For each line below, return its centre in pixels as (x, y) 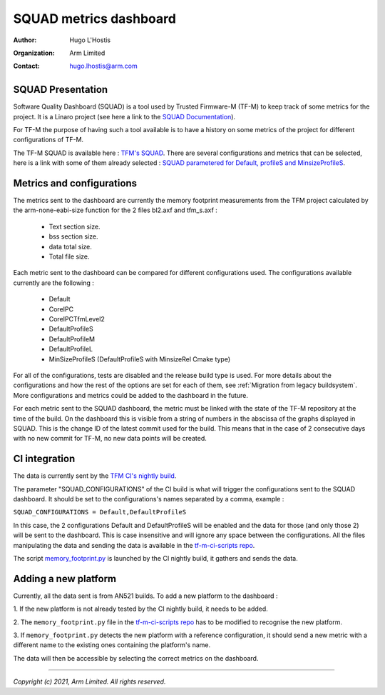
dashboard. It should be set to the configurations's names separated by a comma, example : (149, 499)
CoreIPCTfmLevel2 (77, 319)
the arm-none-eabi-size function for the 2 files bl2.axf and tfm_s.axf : (115, 210)
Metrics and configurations (75, 183)
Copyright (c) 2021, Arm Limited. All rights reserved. (89, 681)
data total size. (71, 246)
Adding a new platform (65, 579)
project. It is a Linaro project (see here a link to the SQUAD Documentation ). (124, 116)
